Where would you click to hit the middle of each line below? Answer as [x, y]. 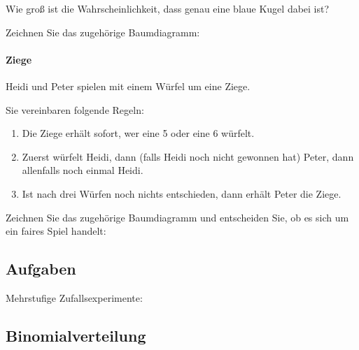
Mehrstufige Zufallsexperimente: [74, 297]
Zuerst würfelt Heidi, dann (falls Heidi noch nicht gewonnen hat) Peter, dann [188, 156]
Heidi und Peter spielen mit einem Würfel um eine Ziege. [128, 86]
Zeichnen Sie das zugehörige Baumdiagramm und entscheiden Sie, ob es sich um [177, 217]
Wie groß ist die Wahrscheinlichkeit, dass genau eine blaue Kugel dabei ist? [168, 8]
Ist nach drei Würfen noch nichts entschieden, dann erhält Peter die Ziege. [182, 193]
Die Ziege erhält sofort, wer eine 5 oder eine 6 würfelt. [138, 133]
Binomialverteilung [76, 335]
